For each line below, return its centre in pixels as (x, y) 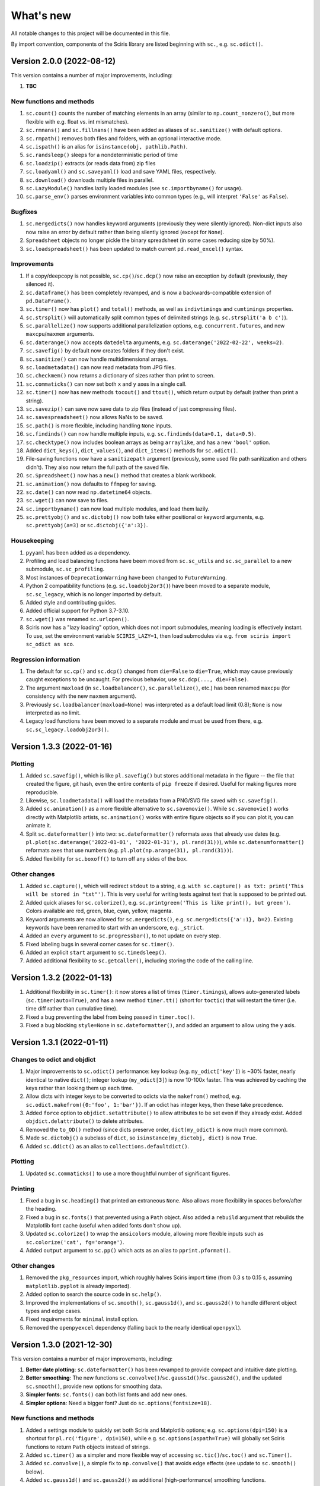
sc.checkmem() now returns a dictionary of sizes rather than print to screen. (120, 376)
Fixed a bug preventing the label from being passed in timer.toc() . (110, 1017)
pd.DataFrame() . (49, 301)
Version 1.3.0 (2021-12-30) (62, 1344)
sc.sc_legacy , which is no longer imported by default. (94, 594)
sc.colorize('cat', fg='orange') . (75, 1242)
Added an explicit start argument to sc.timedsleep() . (96, 953)
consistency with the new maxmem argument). (81, 696)
